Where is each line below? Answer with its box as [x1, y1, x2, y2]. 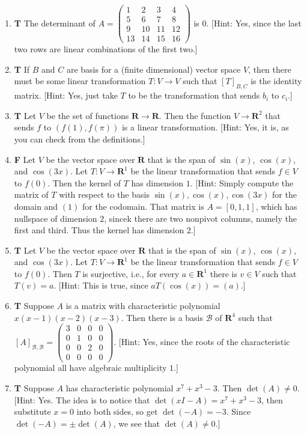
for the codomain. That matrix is [82, 200, 204, 212]
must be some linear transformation [14, 75, 146, 87]
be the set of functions [46, 109, 129, 121]
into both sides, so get [76, 405, 158, 418]
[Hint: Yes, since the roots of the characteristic [118, 335, 290, 347]
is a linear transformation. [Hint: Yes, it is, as [121, 121, 289, 133]
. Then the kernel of [47, 176, 121, 189]
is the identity [251, 75, 302, 87]
